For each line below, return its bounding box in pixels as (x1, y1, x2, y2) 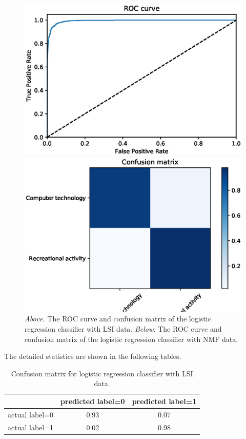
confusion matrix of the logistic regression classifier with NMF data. (25, 333, 238, 344)
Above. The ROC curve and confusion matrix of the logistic (25, 313, 211, 324)
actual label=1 (8, 422, 54, 432)
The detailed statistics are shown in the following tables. (4, 351, 181, 361)
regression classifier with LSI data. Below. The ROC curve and (25, 323, 222, 334)
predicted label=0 (60, 395, 125, 406)
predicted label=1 (132, 395, 197, 406)
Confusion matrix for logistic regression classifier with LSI (11, 368, 193, 378)
